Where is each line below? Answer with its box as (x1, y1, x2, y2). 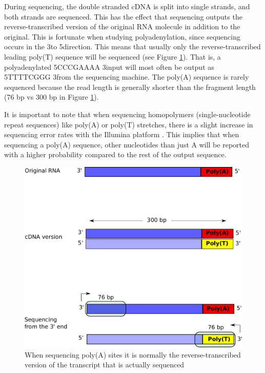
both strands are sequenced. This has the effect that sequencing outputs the (4, 11, 242, 22)
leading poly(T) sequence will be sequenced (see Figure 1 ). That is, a (4, 51, 221, 62)
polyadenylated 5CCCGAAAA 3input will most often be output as (4, 61, 214, 72)
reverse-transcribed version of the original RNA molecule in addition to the (4, 21, 240, 32)
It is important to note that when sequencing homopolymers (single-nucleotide (4, 108, 251, 119)
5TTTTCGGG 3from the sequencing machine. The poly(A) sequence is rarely (4, 71, 249, 82)
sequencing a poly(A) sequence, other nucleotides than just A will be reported (4, 139, 249, 150)
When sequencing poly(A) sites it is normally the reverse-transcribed (25, 349, 241, 360)
